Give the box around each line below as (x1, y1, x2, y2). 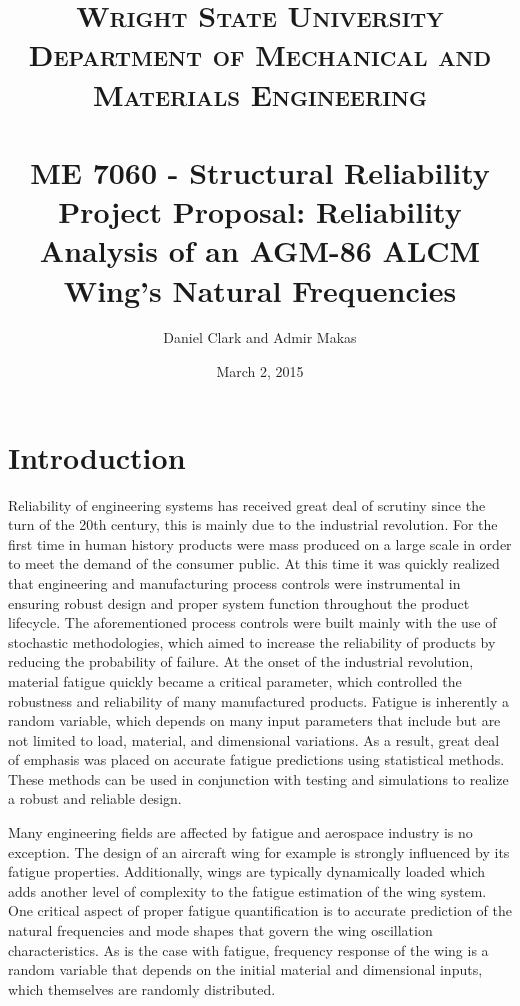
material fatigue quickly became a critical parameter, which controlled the (8, 670, 462, 691)
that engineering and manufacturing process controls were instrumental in (8, 572, 461, 593)
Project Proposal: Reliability (58, 191, 462, 232)
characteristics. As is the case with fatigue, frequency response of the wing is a (8, 939, 489, 960)
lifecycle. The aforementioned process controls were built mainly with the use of (8, 612, 497, 633)
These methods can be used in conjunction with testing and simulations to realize (8, 768, 509, 789)
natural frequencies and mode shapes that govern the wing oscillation (8, 920, 433, 941)
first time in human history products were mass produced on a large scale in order (8, 533, 512, 554)
